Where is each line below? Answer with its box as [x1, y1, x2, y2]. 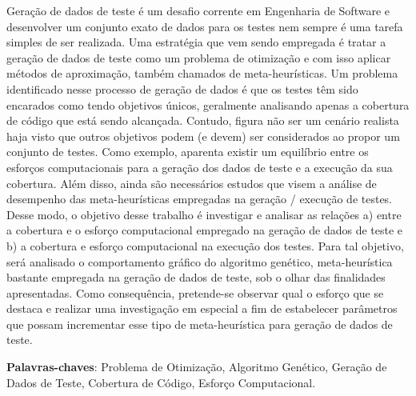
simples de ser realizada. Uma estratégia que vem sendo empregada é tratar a [6, 34, 386, 50]
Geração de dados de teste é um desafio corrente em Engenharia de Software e [6, 2, 390, 18]
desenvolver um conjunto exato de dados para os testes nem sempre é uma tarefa [6, 18, 403, 34]
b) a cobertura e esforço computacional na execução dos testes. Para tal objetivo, [6, 237, 404, 254]
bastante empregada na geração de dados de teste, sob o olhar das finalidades [6, 269, 386, 286]
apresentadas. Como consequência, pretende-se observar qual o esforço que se [6, 284, 384, 301]
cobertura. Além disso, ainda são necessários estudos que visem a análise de [6, 174, 377, 191]
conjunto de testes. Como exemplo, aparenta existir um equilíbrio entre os [6, 143, 369, 160]
